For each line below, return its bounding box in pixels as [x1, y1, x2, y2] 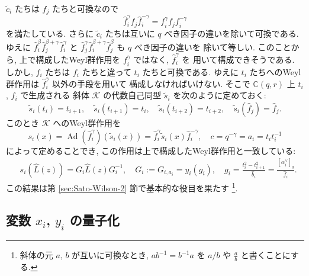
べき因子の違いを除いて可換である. [164, 27, 299, 39]
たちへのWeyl [249, 65, 301, 78]
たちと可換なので [51, 2, 118, 14]
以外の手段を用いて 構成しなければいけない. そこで [52, 77, 250, 89]
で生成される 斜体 [20, 89, 89, 101]
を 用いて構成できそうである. [182, 53, 295, 66]
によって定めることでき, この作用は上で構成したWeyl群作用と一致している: [6, 144, 296, 156]
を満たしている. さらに [6, 27, 94, 39]
